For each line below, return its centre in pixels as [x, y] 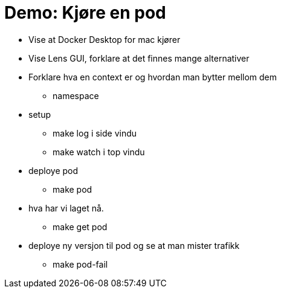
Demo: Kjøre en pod [85, 13]
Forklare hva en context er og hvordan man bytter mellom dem [153, 77]
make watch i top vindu [99, 152]
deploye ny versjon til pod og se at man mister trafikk [134, 245]
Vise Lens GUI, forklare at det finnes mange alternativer [139, 58]
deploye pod [53, 170]
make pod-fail [80, 264]
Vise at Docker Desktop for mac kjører [105, 39]
